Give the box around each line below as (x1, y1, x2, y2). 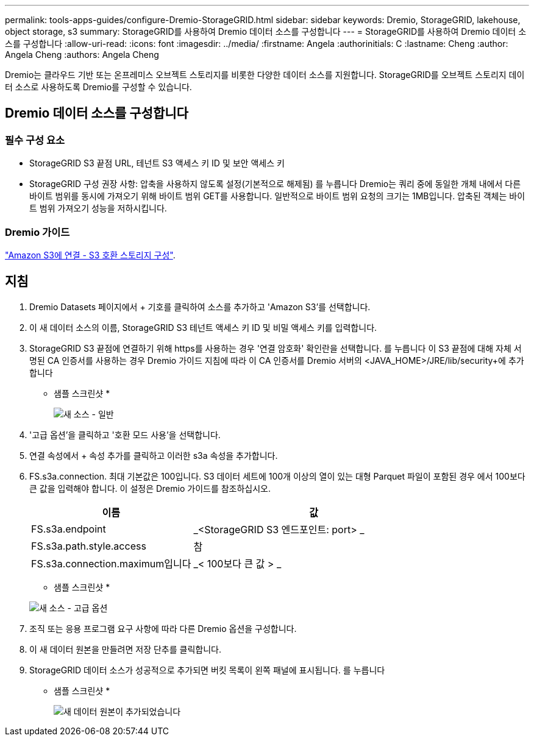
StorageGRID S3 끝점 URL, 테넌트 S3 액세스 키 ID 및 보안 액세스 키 (29, 158, 285, 169)
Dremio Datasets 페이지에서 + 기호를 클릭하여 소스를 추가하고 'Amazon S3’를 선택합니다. (29, 301, 371, 312)
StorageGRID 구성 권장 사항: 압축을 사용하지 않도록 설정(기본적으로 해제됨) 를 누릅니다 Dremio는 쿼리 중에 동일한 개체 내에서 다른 (29, 179, 521, 190)
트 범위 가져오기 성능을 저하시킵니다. (29, 203, 167, 214)
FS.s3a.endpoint (31, 522, 106, 535)
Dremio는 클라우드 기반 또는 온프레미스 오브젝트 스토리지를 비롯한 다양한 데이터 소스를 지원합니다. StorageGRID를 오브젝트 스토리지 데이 (5, 69, 525, 80)
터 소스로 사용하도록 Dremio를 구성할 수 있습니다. (5, 82, 192, 92)
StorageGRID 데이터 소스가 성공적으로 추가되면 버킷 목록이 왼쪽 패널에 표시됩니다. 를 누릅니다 (29, 664, 385, 675)
